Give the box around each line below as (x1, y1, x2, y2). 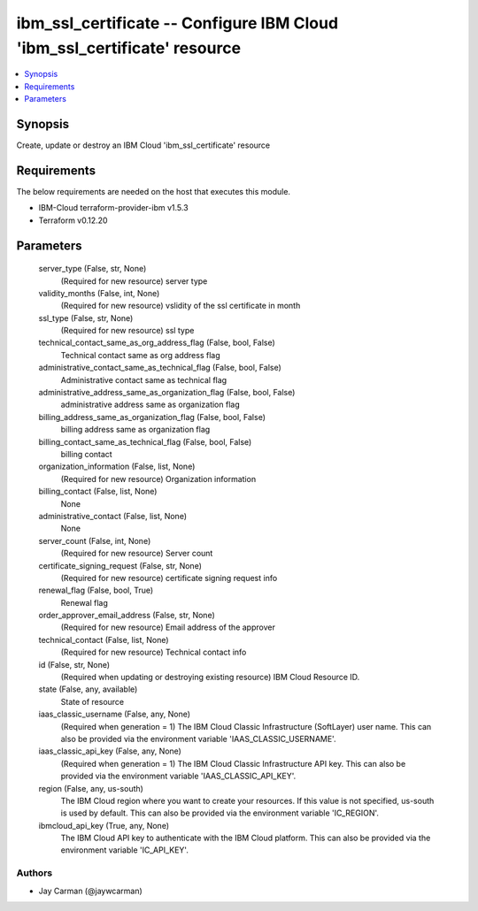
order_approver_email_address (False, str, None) (38, 610, 216, 621)
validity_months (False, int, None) (38, 287, 160, 298)
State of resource (60, 696, 125, 707)
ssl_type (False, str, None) (38, 312, 134, 323)
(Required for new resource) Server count (60, 548, 213, 559)
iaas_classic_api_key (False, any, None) (38, 746, 181, 756)
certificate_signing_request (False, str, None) (38, 560, 203, 570)
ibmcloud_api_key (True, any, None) (38, 820, 170, 831)
